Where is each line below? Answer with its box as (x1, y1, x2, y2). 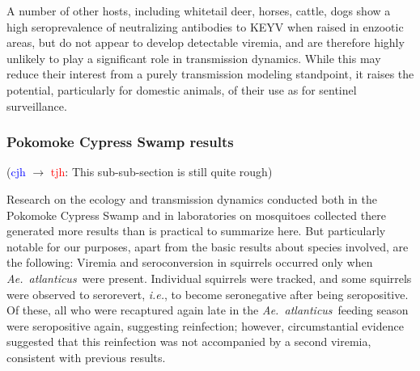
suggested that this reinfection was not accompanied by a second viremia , (6, 333, 371, 350)
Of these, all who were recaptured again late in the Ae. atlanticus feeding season (6, 301, 409, 318)
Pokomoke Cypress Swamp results (6, 132, 234, 152)
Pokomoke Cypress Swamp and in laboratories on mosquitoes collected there (6, 206, 386, 223)
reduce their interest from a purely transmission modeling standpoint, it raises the (6, 65, 414, 82)
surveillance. (6, 97, 67, 114)
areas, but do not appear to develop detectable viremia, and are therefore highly (6, 34, 405, 51)
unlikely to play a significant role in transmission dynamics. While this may (6, 49, 381, 66)
